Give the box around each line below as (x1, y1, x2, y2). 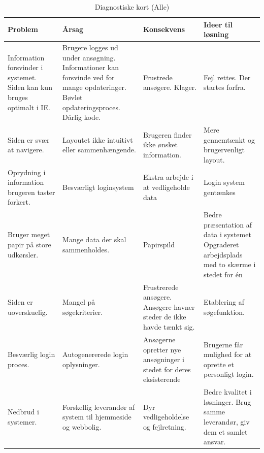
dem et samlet (204, 426, 248, 437)
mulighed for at (204, 349, 252, 360)
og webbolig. (62, 421, 102, 432)
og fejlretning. (143, 421, 186, 432)
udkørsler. (8, 249, 39, 260)
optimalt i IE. (8, 102, 50, 112)
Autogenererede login (62, 349, 128, 360)
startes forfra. (204, 82, 246, 92)
